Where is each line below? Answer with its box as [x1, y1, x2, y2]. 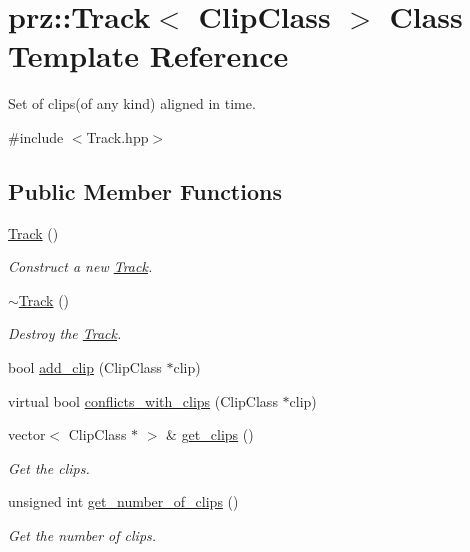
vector [8, 424, 46, 445]
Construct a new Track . [8, 256, 153, 277]
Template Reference [8, 35, 289, 76]
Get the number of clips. [8, 525, 157, 546]
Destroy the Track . [8, 323, 122, 344]
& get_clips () [166, 424, 254, 445]
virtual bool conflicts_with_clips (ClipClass [8, 390, 278, 411]
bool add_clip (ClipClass [8, 357, 162, 378]
